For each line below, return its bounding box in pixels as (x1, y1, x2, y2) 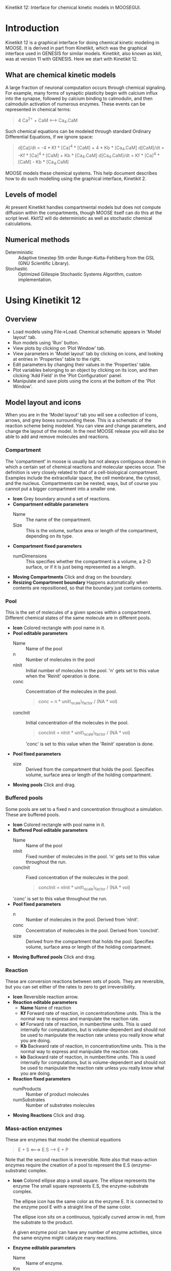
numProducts (12, 1086, 41, 1092)
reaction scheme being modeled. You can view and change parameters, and (5, 423, 166, 429)
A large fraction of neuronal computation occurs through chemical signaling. (5, 84, 166, 91)
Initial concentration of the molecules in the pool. (25, 719, 129, 725)
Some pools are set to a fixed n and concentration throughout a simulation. (5, 806, 163, 812)
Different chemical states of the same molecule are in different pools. (5, 615, 151, 621)
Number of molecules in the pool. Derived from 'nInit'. (25, 916, 139, 922)
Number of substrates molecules (25, 1102, 95, 1108)
